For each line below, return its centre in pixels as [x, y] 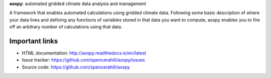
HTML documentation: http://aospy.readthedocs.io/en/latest [84, 53]
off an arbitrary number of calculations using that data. [66, 27]
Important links [34, 41]
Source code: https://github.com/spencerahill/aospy [76, 67]
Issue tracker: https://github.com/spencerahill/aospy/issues [83, 60]
